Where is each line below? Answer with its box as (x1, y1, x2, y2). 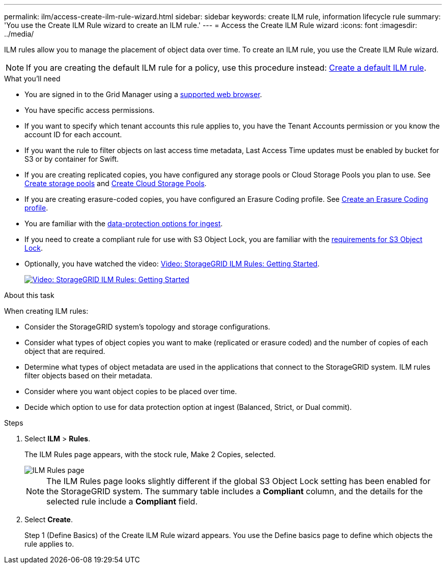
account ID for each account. (24, 130, 122, 139)
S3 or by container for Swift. (24, 155, 119, 163)
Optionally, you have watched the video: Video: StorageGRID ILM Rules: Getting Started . (24, 259, 320, 268)
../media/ (4, 29, 34, 38)
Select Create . (24, 515, 73, 524)
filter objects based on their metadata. (24, 371, 153, 380)
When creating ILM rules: (4, 307, 89, 315)
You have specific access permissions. (24, 106, 155, 114)
